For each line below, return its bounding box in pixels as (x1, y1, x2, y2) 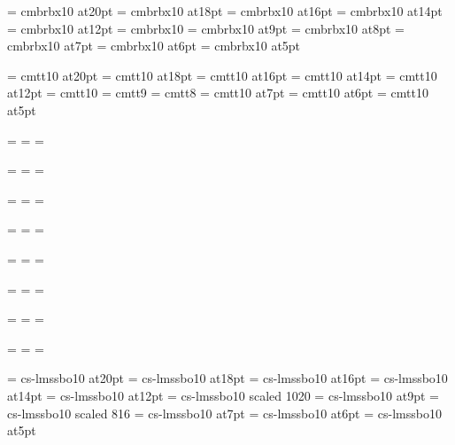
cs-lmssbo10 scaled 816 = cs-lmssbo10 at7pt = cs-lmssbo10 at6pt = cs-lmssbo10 (7, 403, 442, 422)
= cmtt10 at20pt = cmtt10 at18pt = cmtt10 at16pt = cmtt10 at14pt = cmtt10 (7, 66, 437, 84)
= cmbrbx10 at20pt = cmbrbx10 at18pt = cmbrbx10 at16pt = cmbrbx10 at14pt (7, 2, 443, 20)
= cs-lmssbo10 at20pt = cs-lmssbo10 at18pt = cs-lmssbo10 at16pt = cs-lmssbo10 (7, 369, 448, 387)
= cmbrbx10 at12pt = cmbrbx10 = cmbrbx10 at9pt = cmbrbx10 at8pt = (7, 19, 405, 37)
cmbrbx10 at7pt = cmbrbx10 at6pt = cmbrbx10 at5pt (7, 36, 301, 55)
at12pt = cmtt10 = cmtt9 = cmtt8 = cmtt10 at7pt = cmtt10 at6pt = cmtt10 (7, 83, 428, 102)
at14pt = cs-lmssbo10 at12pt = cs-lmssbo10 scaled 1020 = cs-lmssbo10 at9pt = (7, 386, 439, 404)
